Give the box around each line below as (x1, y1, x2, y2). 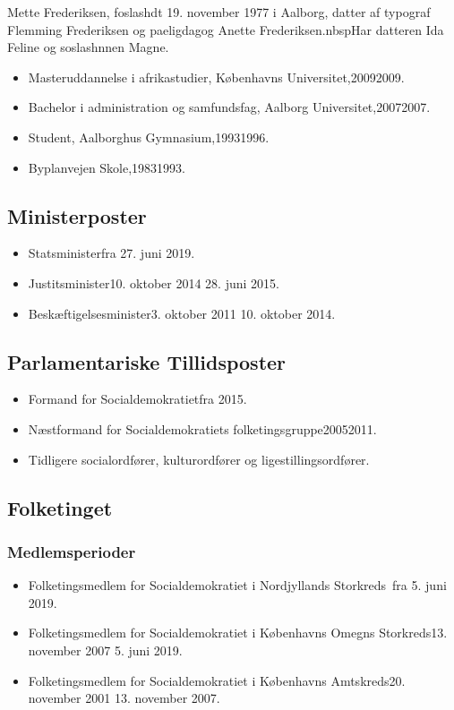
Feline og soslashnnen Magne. (7, 38, 169, 56)
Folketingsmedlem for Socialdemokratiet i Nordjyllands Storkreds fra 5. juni (28, 576, 447, 595)
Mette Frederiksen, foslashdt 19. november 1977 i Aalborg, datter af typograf (7, 3, 431, 21)
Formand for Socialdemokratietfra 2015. (28, 389, 247, 408)
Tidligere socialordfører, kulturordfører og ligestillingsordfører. (28, 449, 370, 468)
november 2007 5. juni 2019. (28, 640, 183, 659)
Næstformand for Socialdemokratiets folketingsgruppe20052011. (28, 419, 377, 438)
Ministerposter (7, 201, 147, 229)
